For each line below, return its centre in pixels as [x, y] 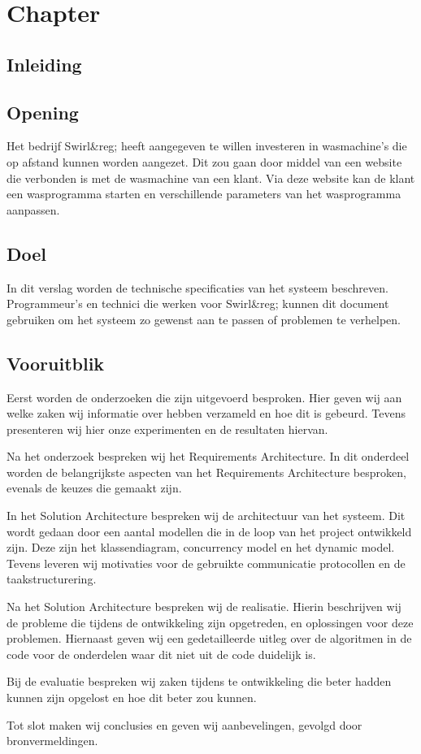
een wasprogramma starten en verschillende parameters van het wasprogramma [204, 194]
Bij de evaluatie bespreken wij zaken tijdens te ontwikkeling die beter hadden [199, 681]
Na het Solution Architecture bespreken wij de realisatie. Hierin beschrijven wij [204, 607]
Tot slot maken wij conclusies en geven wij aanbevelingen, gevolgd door [184, 724]
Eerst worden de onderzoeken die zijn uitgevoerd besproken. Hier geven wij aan [204, 397]
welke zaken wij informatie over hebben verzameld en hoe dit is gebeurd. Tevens [206, 413]
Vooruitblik [56, 363]
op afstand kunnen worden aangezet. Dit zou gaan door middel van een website [204, 161]
